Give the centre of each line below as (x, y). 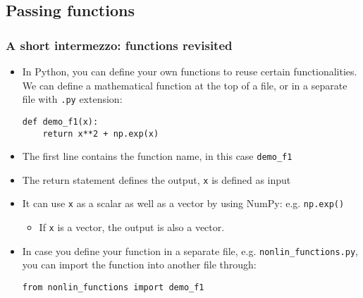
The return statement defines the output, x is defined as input (156, 179)
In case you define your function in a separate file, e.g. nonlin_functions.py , (190, 250)
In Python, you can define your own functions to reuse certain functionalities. (190, 71)
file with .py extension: (72, 99)
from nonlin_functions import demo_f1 (113, 288)
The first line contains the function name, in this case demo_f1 (157, 156)
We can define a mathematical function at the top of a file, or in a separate (185, 85)
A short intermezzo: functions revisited (119, 45)
